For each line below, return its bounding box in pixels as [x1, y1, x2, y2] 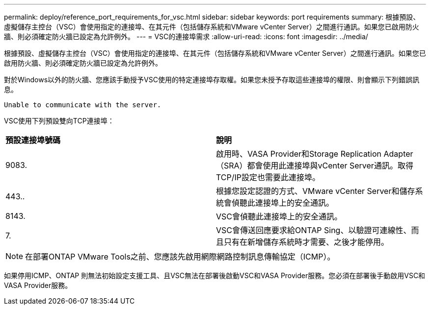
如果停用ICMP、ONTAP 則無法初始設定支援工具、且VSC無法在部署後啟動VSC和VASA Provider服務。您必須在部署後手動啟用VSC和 [4, 271, 426, 280]
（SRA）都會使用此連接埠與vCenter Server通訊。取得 [216, 161, 413, 170]
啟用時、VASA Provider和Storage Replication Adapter [216, 149, 413, 159]
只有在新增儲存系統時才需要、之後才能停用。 [224, 237, 389, 247]
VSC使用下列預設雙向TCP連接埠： [4, 117, 114, 125]
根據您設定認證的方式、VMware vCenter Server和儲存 [216, 186, 415, 196]
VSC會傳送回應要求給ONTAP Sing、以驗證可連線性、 [216, 225, 411, 235]
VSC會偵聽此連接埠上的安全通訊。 [216, 212, 342, 221]
